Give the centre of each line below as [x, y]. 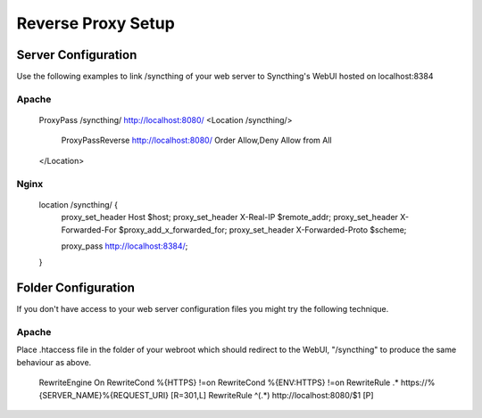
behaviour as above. [54, 362]
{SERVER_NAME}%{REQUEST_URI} [104, 395]
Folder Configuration [76, 288]
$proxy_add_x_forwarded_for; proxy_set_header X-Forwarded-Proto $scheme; [262, 229]
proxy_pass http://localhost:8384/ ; [125, 246]
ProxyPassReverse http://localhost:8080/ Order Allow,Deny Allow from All [196, 140]
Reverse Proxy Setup [96, 23]
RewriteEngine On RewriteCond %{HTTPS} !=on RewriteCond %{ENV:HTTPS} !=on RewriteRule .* [219, 382]
